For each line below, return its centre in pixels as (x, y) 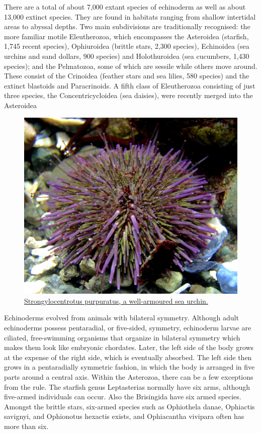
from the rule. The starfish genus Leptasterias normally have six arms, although (127, 386)
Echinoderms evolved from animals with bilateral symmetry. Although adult (121, 318)
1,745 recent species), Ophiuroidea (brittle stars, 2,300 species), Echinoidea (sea (127, 46)
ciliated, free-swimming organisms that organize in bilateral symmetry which (122, 337)
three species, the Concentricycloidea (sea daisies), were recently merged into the (128, 95)
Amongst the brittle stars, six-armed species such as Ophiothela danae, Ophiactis (129, 406)
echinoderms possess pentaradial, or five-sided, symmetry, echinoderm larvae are (128, 328)
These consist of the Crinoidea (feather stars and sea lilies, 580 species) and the (127, 76)
